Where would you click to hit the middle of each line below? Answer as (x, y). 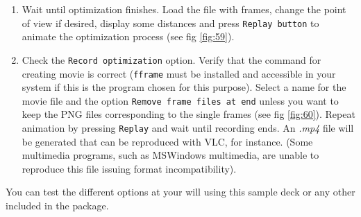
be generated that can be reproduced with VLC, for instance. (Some (167, 141)
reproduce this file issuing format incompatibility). (129, 168)
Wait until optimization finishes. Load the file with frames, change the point (184, 9)
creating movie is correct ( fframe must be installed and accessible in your (179, 73)
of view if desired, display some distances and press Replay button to (170, 23)
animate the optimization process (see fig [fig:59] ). (128, 36)
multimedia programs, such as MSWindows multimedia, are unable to (170, 155)
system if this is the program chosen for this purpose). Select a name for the (184, 87)
